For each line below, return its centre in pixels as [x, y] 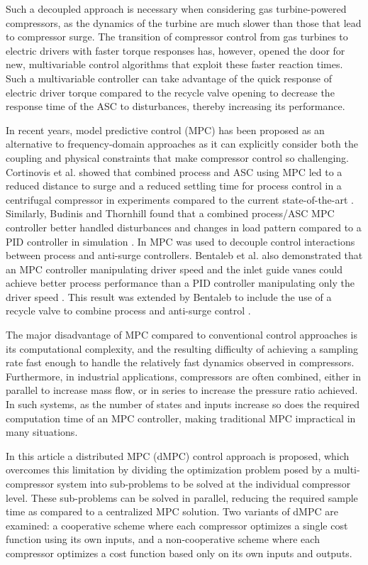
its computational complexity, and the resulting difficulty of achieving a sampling [182, 348]
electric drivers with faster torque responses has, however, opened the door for [175, 50]
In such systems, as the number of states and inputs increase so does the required [183, 404]
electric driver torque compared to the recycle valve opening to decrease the [170, 92]
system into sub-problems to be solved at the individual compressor [204, 483]
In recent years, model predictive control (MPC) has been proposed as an [165, 130]
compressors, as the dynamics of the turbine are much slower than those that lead [184, 22]
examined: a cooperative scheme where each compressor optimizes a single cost [177, 525]
